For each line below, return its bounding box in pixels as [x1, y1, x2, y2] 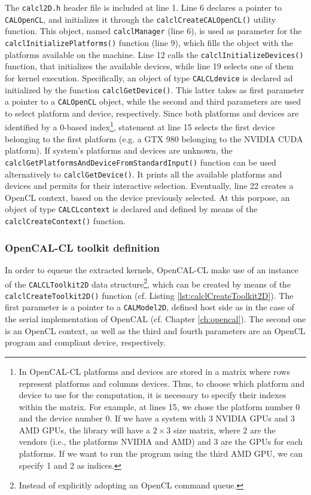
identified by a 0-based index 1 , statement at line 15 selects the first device [5, 119, 275, 133]
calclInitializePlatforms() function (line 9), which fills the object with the [5, 36, 293, 48]
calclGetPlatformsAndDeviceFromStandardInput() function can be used [5, 155, 276, 168]
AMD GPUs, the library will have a [19, 423, 151, 436]
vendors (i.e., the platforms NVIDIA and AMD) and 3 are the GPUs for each [19, 435, 303, 448]
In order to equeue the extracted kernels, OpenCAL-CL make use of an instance [5, 263, 298, 276]
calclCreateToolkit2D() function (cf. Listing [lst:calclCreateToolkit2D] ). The [5, 289, 294, 301]
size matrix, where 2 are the [173, 423, 276, 436]
